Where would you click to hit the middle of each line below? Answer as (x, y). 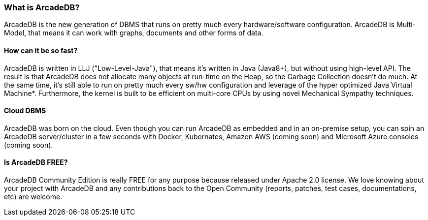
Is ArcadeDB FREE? (36, 162)
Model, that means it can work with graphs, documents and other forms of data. (134, 33)
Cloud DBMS (25, 111)
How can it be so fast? (41, 50)
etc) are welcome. (33, 197)
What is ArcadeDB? (42, 7)
